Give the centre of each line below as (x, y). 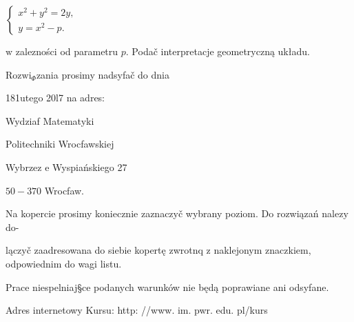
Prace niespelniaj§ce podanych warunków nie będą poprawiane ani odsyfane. (167, 286)
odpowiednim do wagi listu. (64, 263)
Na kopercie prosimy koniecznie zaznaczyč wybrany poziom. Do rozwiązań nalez (175, 213)
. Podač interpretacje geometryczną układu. (218, 51)
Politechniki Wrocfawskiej (60, 144)
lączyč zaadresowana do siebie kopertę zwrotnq (104, 250)
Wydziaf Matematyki (50, 120)
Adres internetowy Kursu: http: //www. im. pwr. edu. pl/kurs (137, 310)
